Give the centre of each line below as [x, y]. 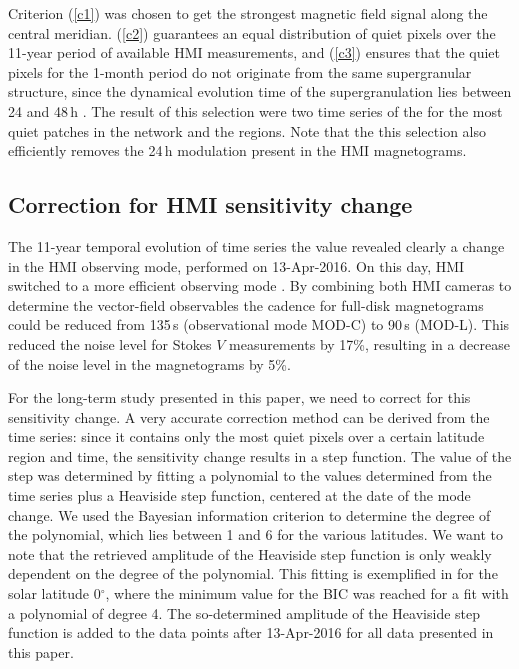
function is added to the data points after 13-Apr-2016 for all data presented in [251, 632]
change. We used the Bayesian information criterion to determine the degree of [249, 514]
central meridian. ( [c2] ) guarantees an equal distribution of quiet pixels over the [252, 32]
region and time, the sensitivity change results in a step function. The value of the [260, 455]
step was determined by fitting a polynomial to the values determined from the [250, 475]
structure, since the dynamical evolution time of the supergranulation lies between [260, 91]
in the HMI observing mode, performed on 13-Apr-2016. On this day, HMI [236, 265]
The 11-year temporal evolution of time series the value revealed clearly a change [256, 245]
